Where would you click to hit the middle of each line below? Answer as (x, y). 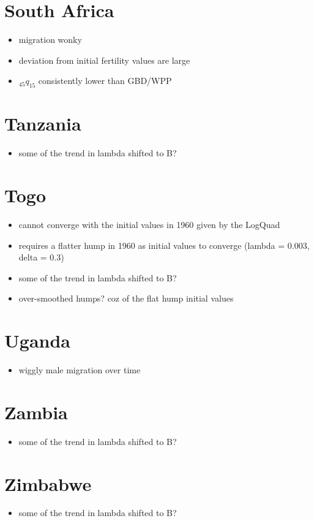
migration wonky (50, 40)
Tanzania (43, 124)
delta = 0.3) (41, 257)
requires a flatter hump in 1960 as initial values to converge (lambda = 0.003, (164, 245)
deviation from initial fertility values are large (104, 60)
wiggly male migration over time (80, 370)
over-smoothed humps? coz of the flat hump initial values (126, 298)
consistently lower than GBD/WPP (105, 81)
